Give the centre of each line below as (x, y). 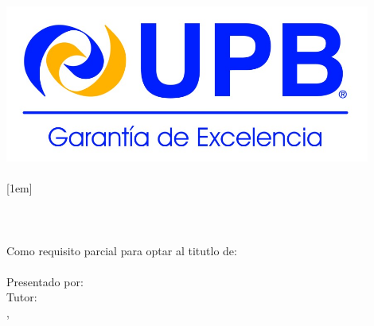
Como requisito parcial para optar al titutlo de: (122, 250)
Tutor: (22, 297)
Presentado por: (45, 281)
